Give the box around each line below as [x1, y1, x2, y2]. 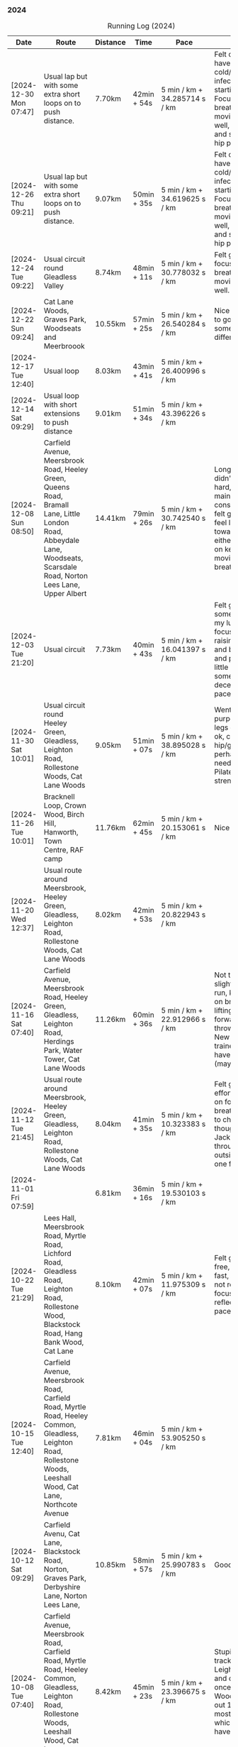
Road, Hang [43, 1328, 83, 1338]
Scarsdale [43, 562, 78, 572]
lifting [214, 1005, 233, 1015]
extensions [43, 409, 80, 419]
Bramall [43, 500, 69, 510]
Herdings [43, 1037, 74, 1047]
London [43, 518, 69, 528]
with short [43, 399, 78, 409]
